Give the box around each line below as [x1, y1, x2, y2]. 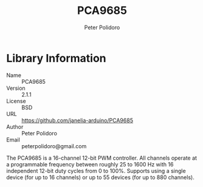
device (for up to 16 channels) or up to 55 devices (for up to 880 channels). [6, 174, 194, 181]
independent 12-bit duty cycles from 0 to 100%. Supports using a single [6, 167, 187, 174]
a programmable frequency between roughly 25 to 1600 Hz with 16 [6, 160, 174, 168]
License [6, 97, 26, 104]
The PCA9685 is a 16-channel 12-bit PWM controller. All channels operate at [6, 154, 198, 161]
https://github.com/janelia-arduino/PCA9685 [21, 117, 134, 124]
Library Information [6, 51, 106, 65]
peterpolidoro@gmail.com [21, 142, 87, 149]
